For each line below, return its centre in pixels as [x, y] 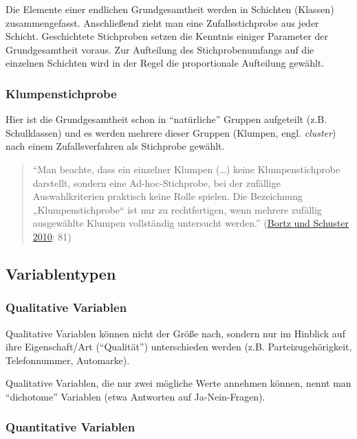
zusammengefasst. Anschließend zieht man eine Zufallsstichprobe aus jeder [162, 22]
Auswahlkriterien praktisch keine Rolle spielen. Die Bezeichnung [167, 196]
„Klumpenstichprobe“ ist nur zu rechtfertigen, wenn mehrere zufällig [177, 209]
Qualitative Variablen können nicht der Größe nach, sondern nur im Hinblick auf [175, 333]
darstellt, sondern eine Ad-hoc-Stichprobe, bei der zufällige [156, 182]
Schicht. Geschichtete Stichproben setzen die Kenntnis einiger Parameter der [167, 36]
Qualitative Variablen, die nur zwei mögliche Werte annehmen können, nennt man [178, 383]
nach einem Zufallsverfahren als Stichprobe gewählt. [115, 146]
